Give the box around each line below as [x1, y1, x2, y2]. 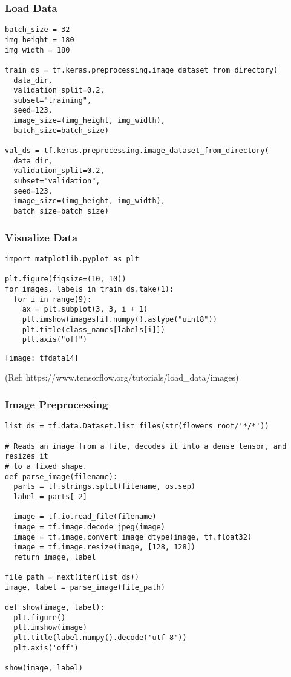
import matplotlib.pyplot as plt [5, 254, 139, 263]
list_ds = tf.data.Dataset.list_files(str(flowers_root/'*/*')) [5, 422, 269, 431]
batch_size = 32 [5, 25, 70, 34]
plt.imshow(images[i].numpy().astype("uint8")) [22, 315, 217, 324]
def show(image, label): [5, 603, 105, 612]
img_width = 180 [5, 45, 70, 54]
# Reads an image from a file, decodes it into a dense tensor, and [5, 442, 287, 451]
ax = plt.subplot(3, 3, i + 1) [22, 305, 148, 314]
